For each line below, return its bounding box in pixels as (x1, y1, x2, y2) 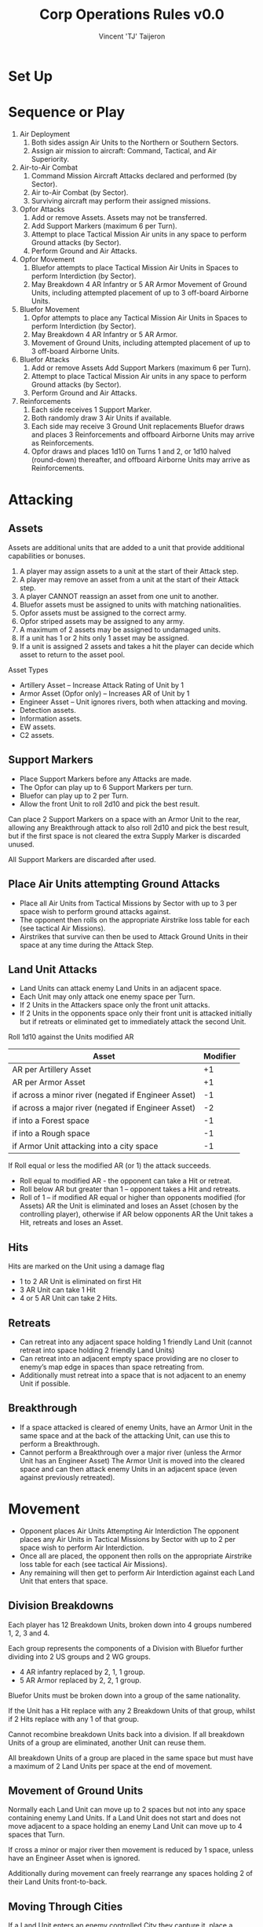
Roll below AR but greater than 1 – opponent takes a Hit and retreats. (19, 1184, 241, 1194)
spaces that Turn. (8, 1830, 65, 1840)
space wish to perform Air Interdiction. (19, 1543, 144, 1552)
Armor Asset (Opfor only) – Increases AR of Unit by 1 (19, 688, 190, 698)
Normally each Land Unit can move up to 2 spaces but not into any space (8, 1805, 246, 1815)
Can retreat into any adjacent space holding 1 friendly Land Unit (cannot (19, 1337, 253, 1346)
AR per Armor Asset (12, 1077, 86, 1088)
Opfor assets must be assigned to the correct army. (19, 607, 187, 618)
